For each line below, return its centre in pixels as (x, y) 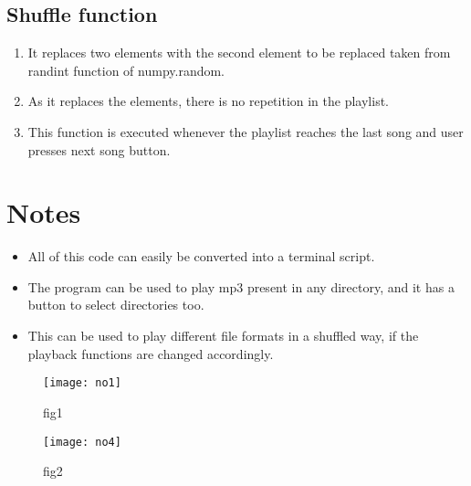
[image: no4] (82, 442)
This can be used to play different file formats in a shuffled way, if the (223, 336)
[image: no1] (82, 383)
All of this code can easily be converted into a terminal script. (201, 256)
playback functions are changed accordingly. (151, 353)
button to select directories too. (116, 305)
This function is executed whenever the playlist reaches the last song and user (246, 131)
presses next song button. (99, 149)
